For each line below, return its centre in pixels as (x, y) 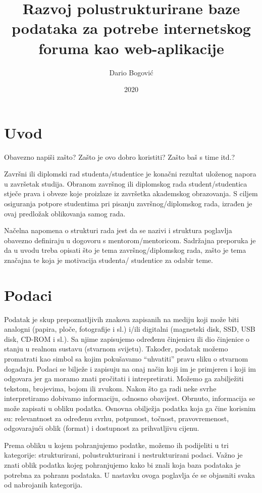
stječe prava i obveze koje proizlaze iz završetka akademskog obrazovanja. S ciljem (131, 193)
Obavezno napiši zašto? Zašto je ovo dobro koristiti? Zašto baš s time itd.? (120, 156)
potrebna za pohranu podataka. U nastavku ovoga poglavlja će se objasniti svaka (130, 475)
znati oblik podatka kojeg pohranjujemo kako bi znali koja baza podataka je (122, 465)
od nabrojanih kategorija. (43, 485)
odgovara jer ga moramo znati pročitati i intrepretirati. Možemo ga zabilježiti (124, 378)
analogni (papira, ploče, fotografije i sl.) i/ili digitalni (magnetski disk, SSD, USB (130, 329)
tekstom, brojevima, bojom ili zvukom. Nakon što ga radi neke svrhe (110, 388)
